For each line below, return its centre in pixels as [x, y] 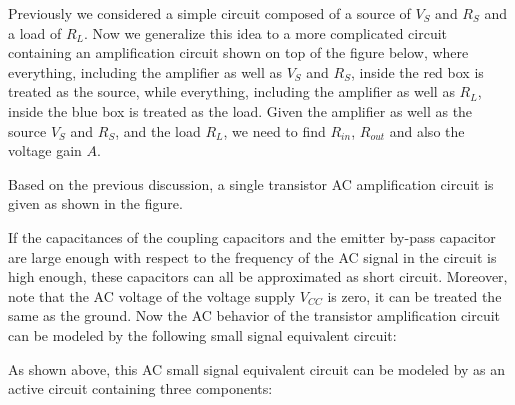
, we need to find [274, 130]
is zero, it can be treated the [414, 295]
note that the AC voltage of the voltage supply [152, 295]
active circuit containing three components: [140, 388]
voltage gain [45, 150]
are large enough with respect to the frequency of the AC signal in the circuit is [252, 256]
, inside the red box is [417, 71]
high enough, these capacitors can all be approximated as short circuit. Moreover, [258, 276]
